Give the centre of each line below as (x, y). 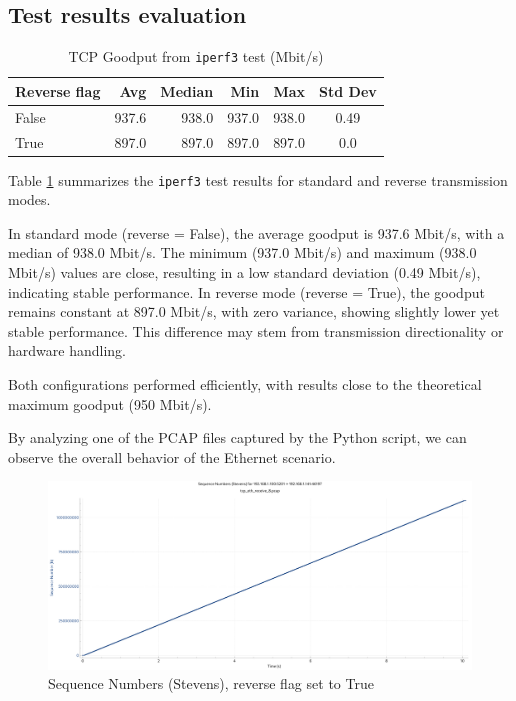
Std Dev (348, 90)
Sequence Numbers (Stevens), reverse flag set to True (211, 683)
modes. (29, 199)
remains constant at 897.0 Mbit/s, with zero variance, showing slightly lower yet (254, 311)
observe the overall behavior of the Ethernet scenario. (172, 456)
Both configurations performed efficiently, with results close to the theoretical (245, 384)
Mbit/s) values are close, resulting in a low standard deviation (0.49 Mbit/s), (244, 272)
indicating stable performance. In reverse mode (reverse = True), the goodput (246, 291)
